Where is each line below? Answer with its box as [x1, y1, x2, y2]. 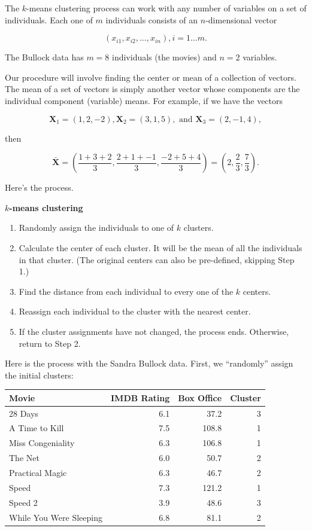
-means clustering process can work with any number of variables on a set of [26, 2, 307, 14]
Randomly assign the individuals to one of [19, 221, 174, 234]
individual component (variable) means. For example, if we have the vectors [5, 94, 283, 106]
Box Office [178, 391, 222, 404]
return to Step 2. [19, 337, 81, 349]
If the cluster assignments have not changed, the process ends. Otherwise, [19, 325, 289, 337]
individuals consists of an [105, 13, 198, 26]
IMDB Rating [111, 391, 170, 404]
